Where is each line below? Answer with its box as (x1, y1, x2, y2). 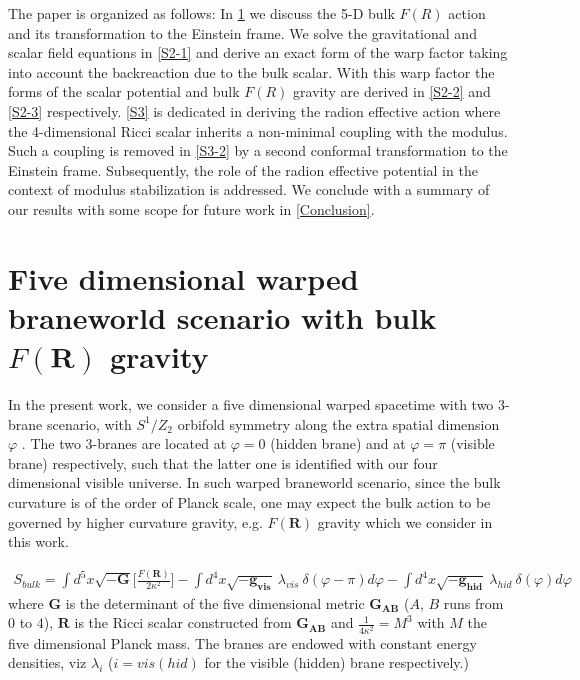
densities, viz (8, 652, 87, 673)
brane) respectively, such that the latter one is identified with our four (8, 452, 438, 473)
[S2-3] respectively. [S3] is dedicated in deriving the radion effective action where (8, 100, 501, 121)
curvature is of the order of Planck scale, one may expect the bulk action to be (8, 492, 491, 512)
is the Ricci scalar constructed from (74, 612, 292, 633)
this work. (8, 531, 69, 552)
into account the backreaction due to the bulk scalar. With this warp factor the (8, 61, 495, 82)
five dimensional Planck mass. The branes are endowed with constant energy (8, 632, 477, 653)
